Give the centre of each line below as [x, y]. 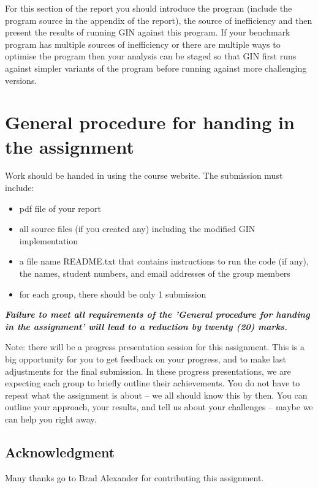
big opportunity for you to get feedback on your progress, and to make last [146, 359]
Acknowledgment [60, 452]
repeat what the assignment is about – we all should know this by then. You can [156, 395]
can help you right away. [51, 419]
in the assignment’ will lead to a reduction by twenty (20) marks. [146, 326]
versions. [21, 80]
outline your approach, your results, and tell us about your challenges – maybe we [159, 407]
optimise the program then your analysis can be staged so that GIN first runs [151, 56]
